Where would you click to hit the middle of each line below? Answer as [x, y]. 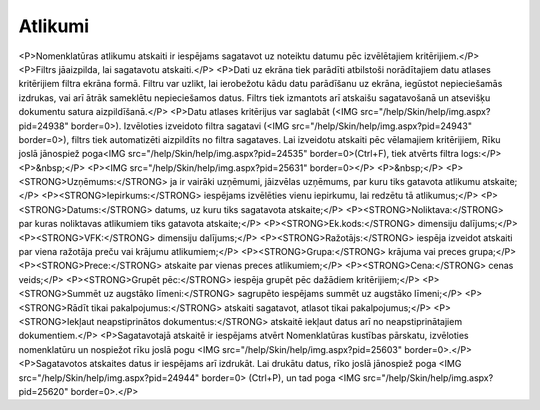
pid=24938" [43, 126]
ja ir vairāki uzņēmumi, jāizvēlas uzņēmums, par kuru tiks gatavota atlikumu [325, 182]
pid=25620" [43, 391]
